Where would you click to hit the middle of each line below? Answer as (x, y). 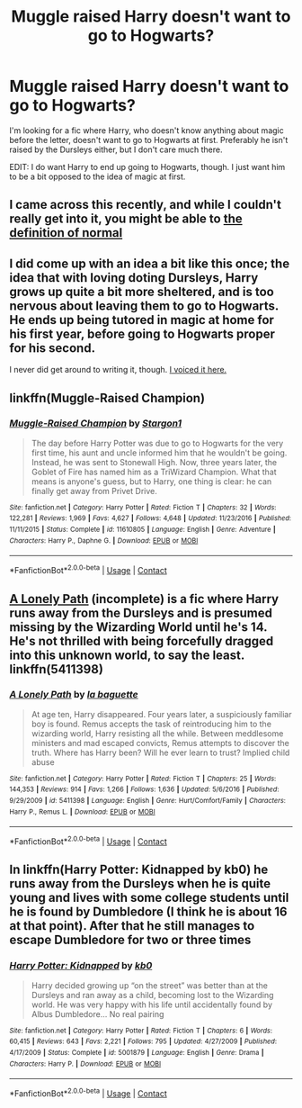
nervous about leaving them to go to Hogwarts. (144, 306)
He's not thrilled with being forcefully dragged (142, 641)
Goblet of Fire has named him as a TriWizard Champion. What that (154, 472)
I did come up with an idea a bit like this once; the (150, 263)
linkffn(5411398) (56, 669)
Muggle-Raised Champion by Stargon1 (96, 423)
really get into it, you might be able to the (126, 219)
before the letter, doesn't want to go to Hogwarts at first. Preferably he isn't (149, 140)
